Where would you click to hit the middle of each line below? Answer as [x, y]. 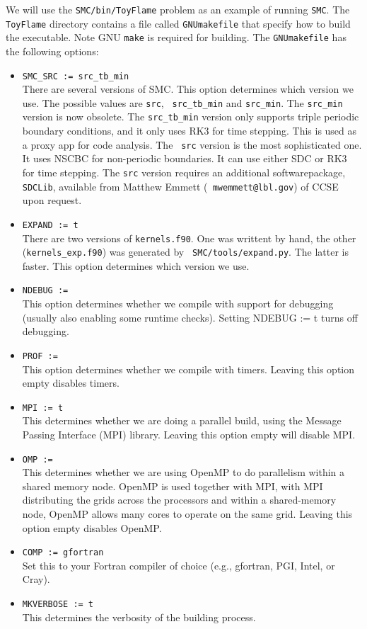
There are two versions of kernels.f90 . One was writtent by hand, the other [189, 238]
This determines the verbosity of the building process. [139, 617]
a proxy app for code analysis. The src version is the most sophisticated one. [192, 144]
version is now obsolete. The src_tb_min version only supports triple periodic [191, 117]
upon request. [52, 200]
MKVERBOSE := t [58, 605]
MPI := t [43, 408]
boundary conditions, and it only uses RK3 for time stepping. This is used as [190, 131]
